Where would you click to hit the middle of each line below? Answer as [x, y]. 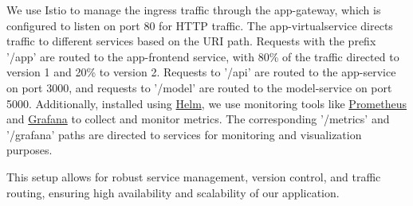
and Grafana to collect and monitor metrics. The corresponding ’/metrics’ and [198, 119]
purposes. [29, 150]
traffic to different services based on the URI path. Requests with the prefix [191, 41]
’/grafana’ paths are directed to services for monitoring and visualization [184, 134]
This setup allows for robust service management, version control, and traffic [194, 176]
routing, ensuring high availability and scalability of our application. [173, 192]
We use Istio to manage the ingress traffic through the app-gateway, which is [194, 10]
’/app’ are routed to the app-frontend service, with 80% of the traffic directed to [203, 56]
